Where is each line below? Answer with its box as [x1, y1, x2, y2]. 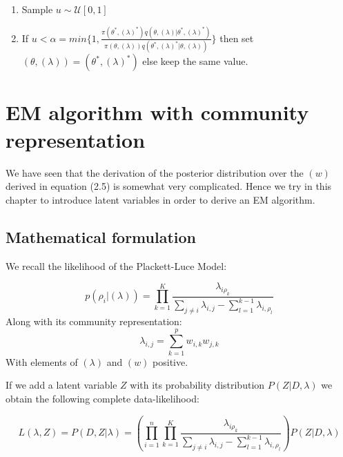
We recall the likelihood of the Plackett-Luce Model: [6, 258, 227, 273]
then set [219, 30, 254, 45]
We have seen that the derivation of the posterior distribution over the [6, 165, 304, 179]
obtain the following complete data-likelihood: [6, 391, 199, 405]
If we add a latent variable [6, 378, 117, 392]
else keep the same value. [142, 54, 248, 68]
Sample [21, 2, 53, 16]
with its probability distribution [130, 378, 265, 392]
